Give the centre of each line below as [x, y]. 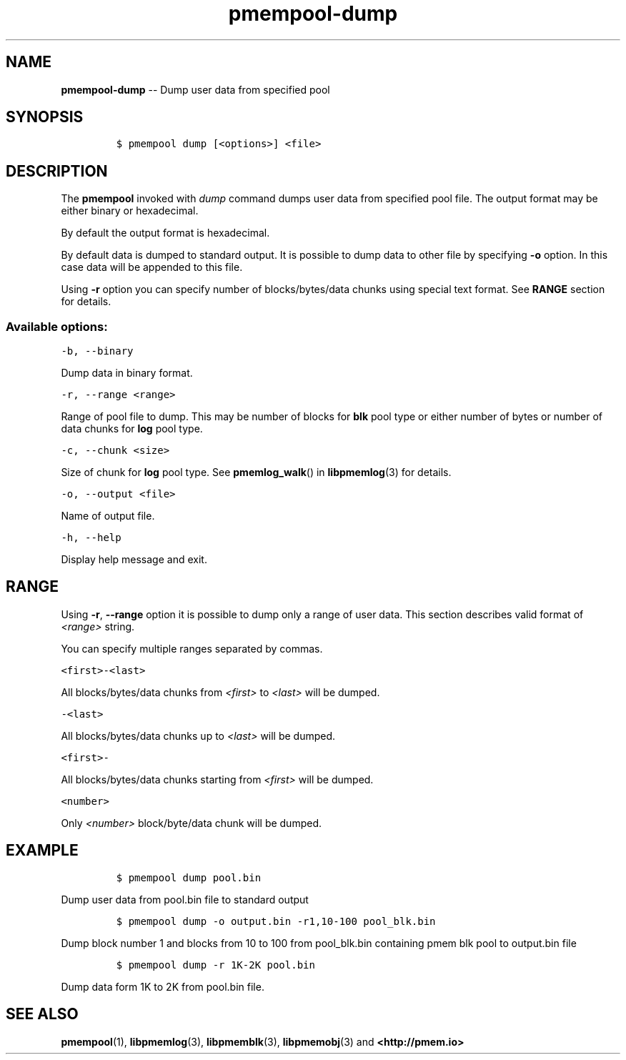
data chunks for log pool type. [132, 429]
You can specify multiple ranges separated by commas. [192, 648]
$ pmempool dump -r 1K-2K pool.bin [215, 965]
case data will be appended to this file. [152, 267]
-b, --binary [97, 351]
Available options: [57, 326]
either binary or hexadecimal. [130, 211]
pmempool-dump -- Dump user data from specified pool [195, 89]
